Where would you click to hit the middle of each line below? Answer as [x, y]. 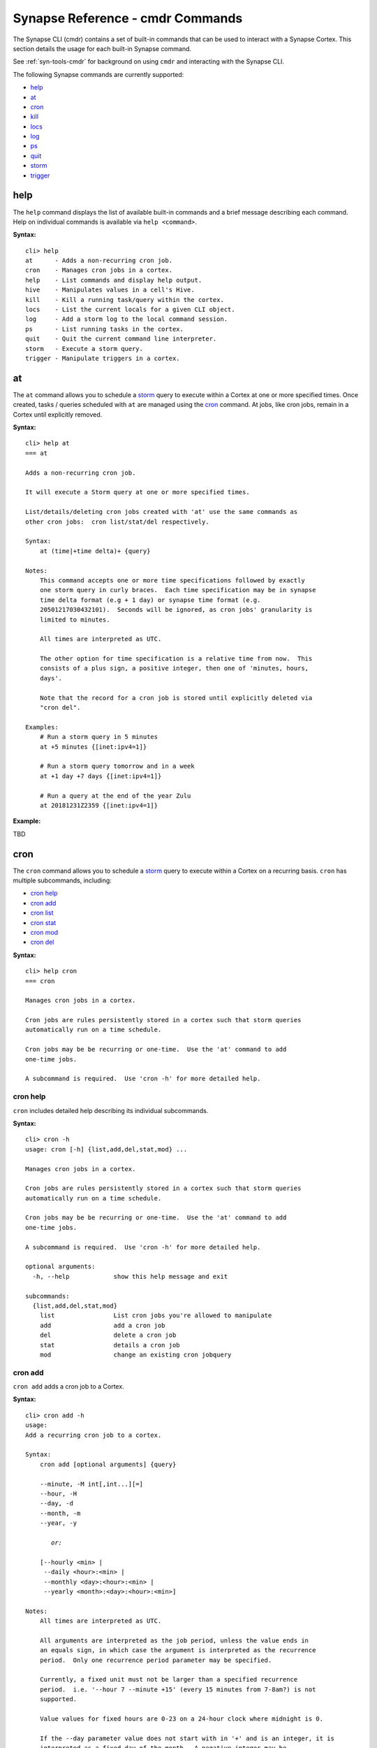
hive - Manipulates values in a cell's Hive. [110, 290]
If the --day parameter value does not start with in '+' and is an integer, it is [187, 1738]
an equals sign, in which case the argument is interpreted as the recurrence [178, 1650]
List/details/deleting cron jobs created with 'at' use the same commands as [162, 512]
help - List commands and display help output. [114, 280]
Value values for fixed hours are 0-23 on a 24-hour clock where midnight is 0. [182, 1719]
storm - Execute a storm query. [84, 349]
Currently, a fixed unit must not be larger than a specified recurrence [169, 1679]
